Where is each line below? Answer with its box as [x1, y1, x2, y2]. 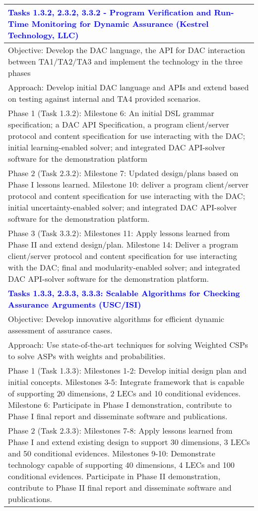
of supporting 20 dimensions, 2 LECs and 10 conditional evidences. [8, 387, 241, 399]
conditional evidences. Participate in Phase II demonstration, [8, 470, 220, 482]
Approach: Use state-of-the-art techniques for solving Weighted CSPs [8, 339, 248, 350]
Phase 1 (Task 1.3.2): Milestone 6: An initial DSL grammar [8, 107, 214, 119]
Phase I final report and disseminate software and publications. [8, 410, 228, 422]
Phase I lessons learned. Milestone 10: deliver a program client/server [8, 179, 249, 190]
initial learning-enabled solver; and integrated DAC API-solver [8, 141, 225, 153]
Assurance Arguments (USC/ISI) [8, 299, 141, 310]
